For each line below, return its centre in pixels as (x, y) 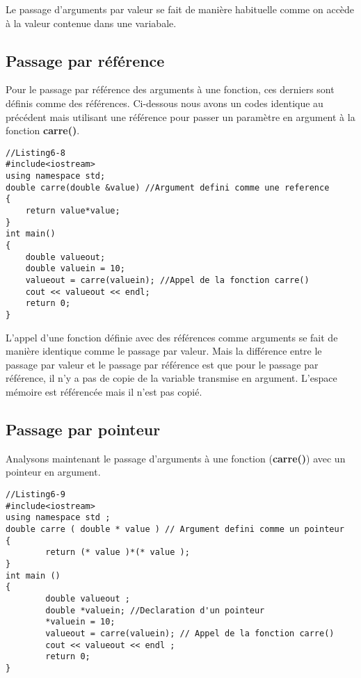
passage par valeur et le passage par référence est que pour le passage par (162, 364)
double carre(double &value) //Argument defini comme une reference (168, 187)
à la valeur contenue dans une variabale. (91, 23)
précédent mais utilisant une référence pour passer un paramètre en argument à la (180, 116)
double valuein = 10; (75, 269)
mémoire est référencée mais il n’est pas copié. (104, 391)
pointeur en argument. (53, 472)
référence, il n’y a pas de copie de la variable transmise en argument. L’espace (171, 378)
